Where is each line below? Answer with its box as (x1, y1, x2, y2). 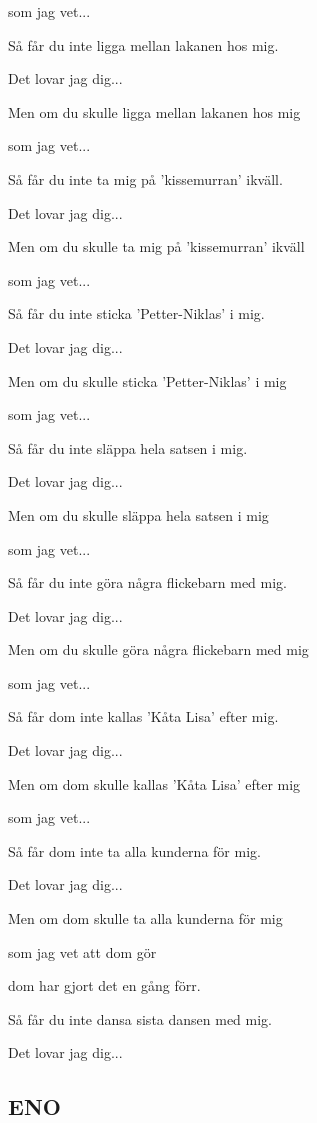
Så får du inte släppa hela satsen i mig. (8, 437, 248, 458)
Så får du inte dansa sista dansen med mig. (8, 1008, 273, 1029)
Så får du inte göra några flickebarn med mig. (8, 572, 288, 593)
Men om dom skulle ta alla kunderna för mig (8, 908, 283, 929)
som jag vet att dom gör (8, 941, 157, 962)
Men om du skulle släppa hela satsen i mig (8, 504, 269, 525)
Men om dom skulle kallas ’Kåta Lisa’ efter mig (8, 773, 301, 794)
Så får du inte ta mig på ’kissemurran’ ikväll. (8, 168, 283, 189)
